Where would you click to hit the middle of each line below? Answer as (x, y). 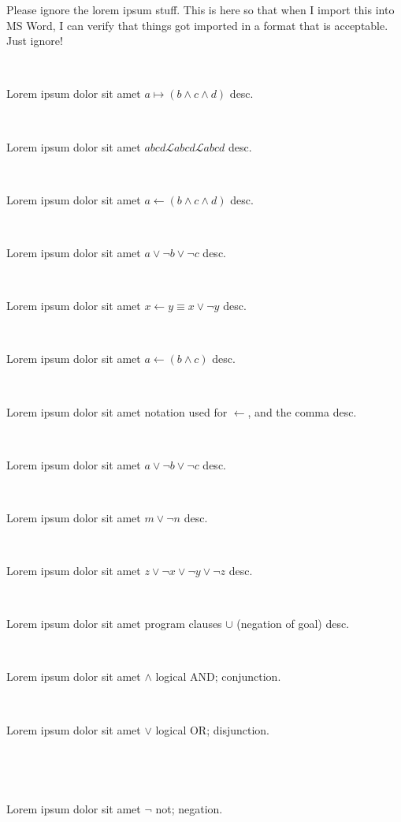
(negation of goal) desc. (293, 624)
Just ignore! (35, 41)
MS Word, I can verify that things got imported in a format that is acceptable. (197, 25)
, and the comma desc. (302, 411)
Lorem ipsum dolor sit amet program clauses (114, 624)
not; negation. (189, 809)
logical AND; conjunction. (218, 676)
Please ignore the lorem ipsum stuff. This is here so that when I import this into (200, 9)
